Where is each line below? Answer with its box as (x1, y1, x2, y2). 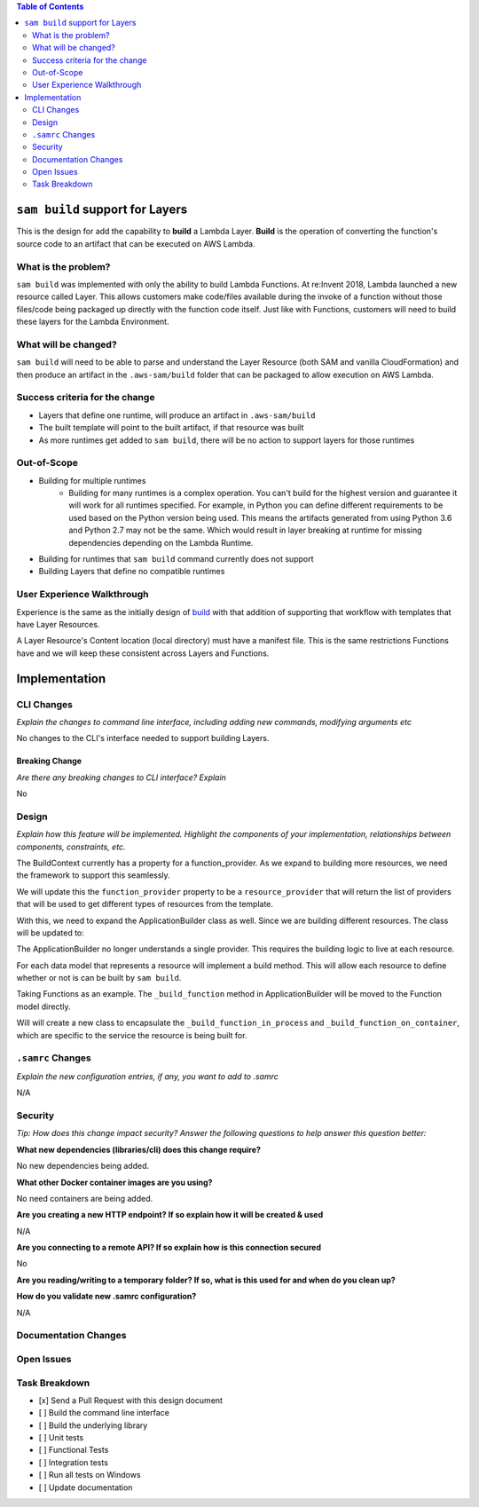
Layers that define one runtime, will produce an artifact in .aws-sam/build (38, 409, 316, 421)
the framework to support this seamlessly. (16, 870, 170, 880)
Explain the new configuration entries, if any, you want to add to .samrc (16, 1070, 279, 1082)
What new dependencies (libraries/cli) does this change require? (16, 1144, 262, 1155)
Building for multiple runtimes (38, 475, 146, 485)
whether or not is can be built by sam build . (16, 973, 182, 983)
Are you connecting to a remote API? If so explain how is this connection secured (16, 1243, 321, 1253)
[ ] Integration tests (38, 1456, 108, 1468)
